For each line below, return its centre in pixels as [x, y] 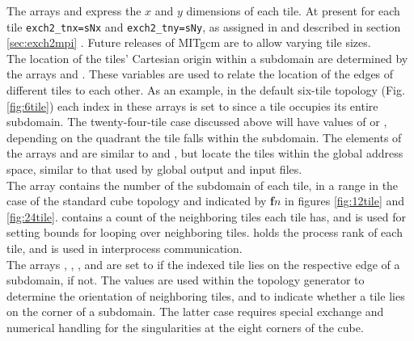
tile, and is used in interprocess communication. [125, 248]
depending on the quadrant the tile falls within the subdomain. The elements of [204, 137]
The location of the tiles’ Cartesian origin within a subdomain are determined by [207, 58]
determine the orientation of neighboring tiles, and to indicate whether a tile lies [206, 295]
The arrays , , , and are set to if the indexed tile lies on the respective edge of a [203, 264]
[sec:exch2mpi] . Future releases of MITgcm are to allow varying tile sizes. [189, 42]
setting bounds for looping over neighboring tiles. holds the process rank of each [205, 232]
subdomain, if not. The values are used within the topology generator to [186, 280]
